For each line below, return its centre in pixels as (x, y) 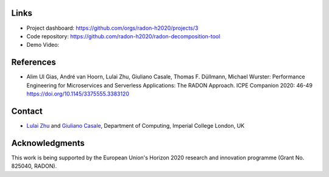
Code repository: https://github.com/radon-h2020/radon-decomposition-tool (123, 36)
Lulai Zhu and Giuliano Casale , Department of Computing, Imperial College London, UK (136, 125)
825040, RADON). (34, 166)
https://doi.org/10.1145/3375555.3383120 (78, 94)
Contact (27, 111)
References (34, 62)
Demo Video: (43, 45)
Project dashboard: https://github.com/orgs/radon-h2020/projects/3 (112, 28)
